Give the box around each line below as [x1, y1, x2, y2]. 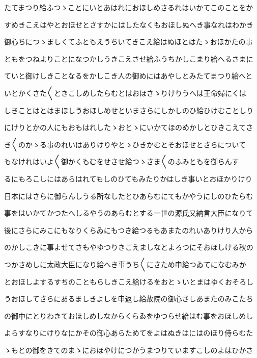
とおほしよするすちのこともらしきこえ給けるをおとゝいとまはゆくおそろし [4, 276, 253, 287]
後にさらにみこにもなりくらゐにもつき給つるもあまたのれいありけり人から [4, 224, 253, 235]
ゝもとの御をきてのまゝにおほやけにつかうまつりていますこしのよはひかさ [4, 344, 253, 355]
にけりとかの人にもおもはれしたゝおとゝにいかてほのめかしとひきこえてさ [4, 122, 253, 133]
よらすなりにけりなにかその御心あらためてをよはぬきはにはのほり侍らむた [4, 327, 253, 338]
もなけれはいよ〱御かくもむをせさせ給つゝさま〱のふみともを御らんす [4, 156, 239, 167]
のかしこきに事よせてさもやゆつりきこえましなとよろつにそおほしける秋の [4, 242, 253, 252]
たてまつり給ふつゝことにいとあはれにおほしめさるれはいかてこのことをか [4, 2, 253, 12]
